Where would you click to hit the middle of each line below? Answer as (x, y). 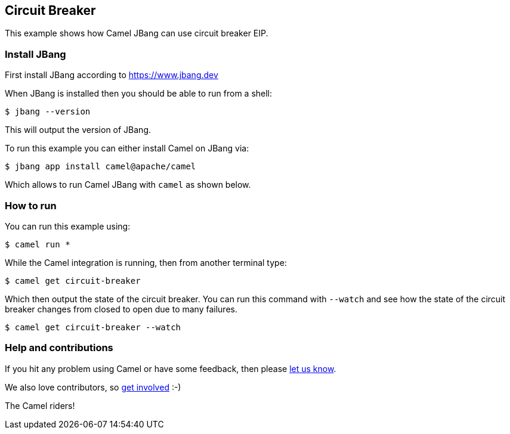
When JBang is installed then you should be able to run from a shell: (139, 94)
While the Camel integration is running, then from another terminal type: (146, 262)
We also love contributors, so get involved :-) (93, 387)
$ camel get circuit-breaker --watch (93, 327)
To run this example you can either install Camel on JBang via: (127, 148)
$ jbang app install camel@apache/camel (101, 167)
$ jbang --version (48, 112)
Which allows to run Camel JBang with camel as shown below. (128, 185)
